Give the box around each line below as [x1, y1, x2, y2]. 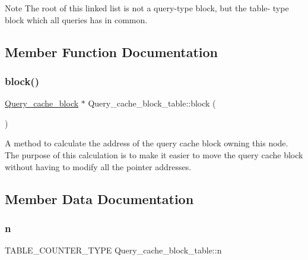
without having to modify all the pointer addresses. [5, 160, 192, 173]
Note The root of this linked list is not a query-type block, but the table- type [5, 2, 289, 14]
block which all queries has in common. [5, 13, 148, 26]
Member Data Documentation [5, 189, 194, 208]
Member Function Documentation [5, 42, 218, 61]
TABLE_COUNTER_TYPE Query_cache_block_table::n [5, 244, 222, 256]
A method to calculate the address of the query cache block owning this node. [5, 137, 288, 149]
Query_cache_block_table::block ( [88, 97, 216, 109]
